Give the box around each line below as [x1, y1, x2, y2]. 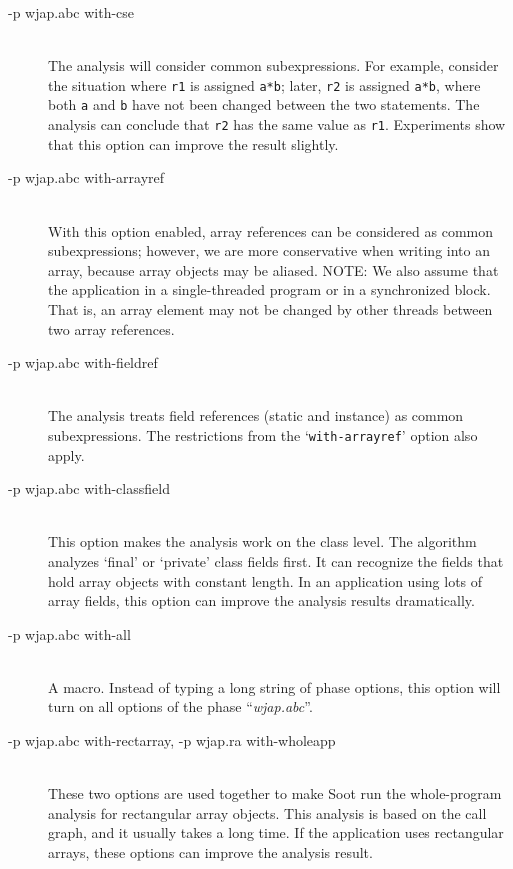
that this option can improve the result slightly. [48, 133, 339, 154]
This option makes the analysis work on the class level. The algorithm [48, 531, 477, 552]
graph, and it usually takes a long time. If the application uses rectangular [48, 822, 504, 843]
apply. [48, 444, 85, 465]
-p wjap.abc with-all [8, 623, 131, 644]
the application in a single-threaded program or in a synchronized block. [48, 279, 491, 300]
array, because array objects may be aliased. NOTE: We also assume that [48, 259, 499, 280]
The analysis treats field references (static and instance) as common [48, 405, 464, 426]
